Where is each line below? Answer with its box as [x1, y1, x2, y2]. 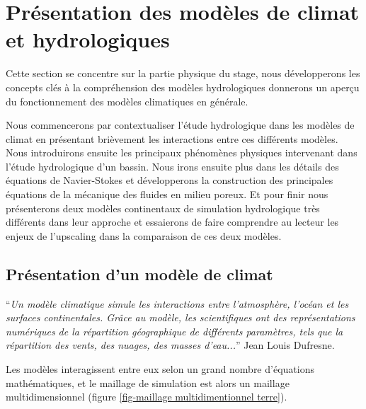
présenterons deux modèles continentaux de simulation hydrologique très [6, 200, 320, 215]
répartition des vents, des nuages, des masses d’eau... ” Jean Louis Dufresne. [6, 338, 335, 352]
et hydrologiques [6, 25, 170, 54]
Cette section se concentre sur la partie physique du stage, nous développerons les [6, 66, 360, 81]
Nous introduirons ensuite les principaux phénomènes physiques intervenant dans [6, 145, 358, 160]
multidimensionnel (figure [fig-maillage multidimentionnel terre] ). [6, 389, 287, 404]
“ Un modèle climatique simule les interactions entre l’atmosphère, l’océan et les [6, 296, 349, 311]
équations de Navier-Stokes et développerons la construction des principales [6, 173, 333, 188]
